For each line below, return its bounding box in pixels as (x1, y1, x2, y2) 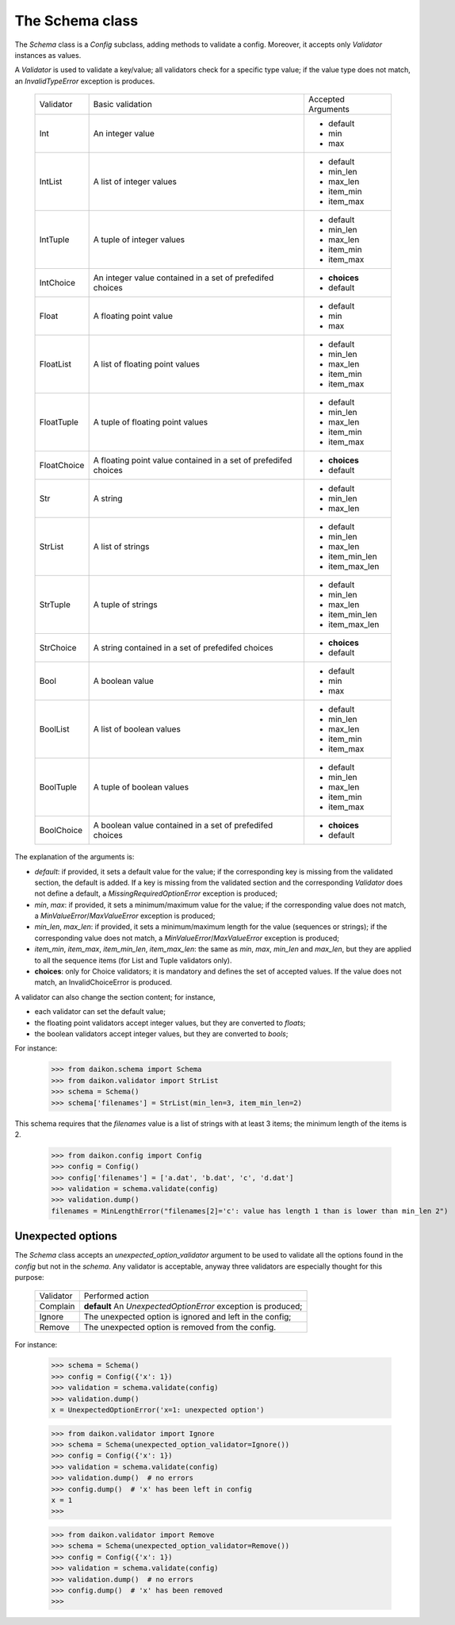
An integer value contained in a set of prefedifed (93, 272, 274, 283)
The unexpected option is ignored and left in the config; (83, 1311, 292, 1322)
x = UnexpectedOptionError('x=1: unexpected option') (51, 1405, 265, 1415)
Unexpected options (14, 1230, 118, 1243)
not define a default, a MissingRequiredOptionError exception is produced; (34, 889, 277, 898)
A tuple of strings (93, 599, 158, 610)
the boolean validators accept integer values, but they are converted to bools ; (34, 1028, 289, 1039)
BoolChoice (39, 825, 83, 836)
